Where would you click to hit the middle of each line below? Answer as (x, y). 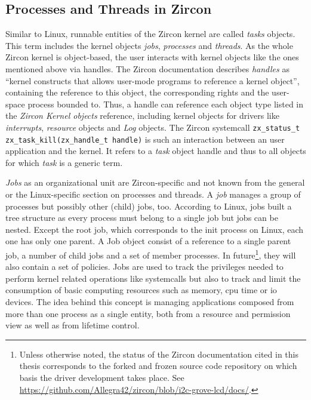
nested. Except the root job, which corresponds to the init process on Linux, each (155, 229)
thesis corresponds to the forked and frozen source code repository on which (158, 366)
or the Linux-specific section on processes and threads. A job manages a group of (153, 194)
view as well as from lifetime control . (73, 325)
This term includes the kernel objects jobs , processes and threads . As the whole (149, 45)
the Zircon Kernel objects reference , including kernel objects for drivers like (142, 116)
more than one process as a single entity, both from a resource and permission (148, 313)
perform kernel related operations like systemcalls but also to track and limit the (153, 278)
